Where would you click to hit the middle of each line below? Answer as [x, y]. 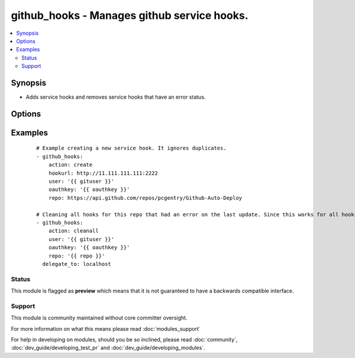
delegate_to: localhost [77, 264]
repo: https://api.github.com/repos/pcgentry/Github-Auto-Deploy [145, 198]
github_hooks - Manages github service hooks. [130, 15]
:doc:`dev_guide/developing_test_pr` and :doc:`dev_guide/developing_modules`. [108, 348]
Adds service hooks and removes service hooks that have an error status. [116, 97]
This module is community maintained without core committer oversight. [99, 318]
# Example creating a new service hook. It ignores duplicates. [132, 148]
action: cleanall [73, 231]
